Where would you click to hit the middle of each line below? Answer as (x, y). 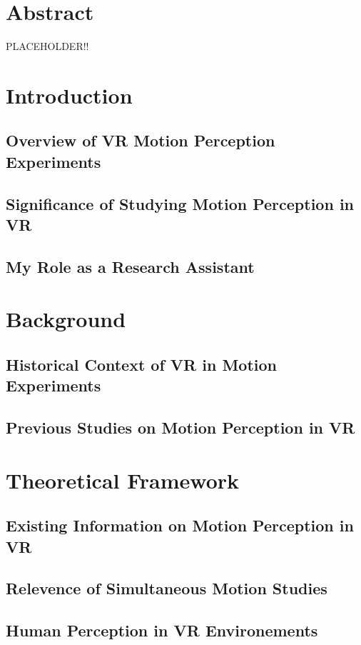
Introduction (69, 95)
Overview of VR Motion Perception (141, 140)
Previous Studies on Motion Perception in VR (180, 427)
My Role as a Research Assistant (130, 266)
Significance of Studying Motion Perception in (180, 203)
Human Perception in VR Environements (162, 630)
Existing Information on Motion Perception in (180, 525)
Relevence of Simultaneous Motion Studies (167, 588)
